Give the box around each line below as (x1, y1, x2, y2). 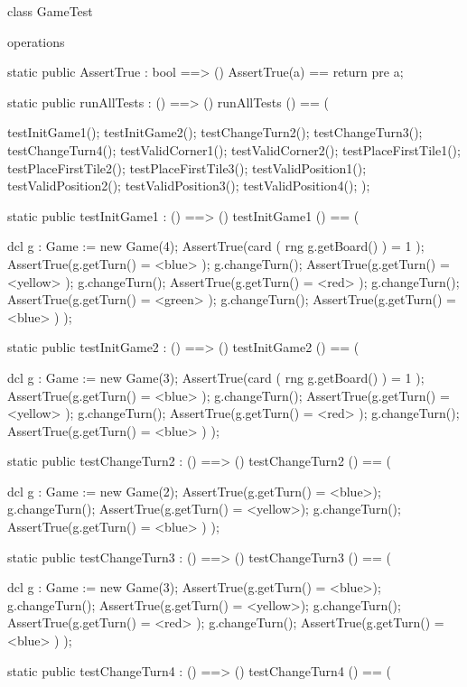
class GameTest (7, 2, 93, 20)
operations (7, 32, 65, 51)
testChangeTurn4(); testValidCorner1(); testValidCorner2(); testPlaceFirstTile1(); (7, 140, 461, 159)
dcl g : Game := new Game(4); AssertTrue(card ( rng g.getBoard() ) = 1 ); (7, 237, 425, 255)
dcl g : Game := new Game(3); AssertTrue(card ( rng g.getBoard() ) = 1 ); (7, 367, 425, 386)
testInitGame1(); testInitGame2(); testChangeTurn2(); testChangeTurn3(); (7, 123, 423, 142)
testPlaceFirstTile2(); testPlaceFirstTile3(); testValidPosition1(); (7, 158, 367, 177)
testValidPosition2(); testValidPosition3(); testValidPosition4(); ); (7, 176, 370, 195)
